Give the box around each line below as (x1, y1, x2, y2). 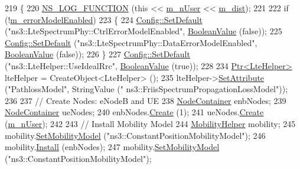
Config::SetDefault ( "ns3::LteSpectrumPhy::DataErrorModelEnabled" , (5, 36, 257, 48)
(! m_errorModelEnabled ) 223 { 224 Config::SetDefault (5, 13, 203, 25)
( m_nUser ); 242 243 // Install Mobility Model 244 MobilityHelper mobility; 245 (5, 117, 296, 129)
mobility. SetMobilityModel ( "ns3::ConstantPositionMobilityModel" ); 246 (5, 129, 266, 141)
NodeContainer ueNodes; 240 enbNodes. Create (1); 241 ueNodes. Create (5, 106, 264, 118)
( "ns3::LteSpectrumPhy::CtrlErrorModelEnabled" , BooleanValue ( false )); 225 (5, 25, 282, 37)
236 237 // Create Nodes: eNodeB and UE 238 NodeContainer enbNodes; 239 (5, 94, 286, 106)
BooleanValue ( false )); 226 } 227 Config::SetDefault (5, 48, 190, 60)
